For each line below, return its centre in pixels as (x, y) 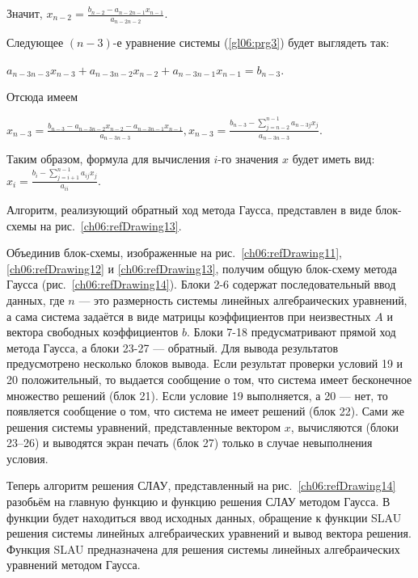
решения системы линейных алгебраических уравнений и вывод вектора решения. (209, 533)
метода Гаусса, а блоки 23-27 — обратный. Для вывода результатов (173, 347)
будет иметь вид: (334, 159)
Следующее (35, 42)
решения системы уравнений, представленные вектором (144, 426)
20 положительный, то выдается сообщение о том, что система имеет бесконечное (209, 379)
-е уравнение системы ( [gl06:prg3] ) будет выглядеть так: (251, 42)
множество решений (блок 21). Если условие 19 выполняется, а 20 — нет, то (197, 395)
